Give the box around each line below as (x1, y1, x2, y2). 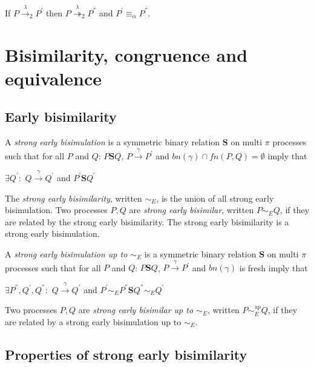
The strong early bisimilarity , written (5, 191, 142, 204)
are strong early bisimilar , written (129, 203, 254, 216)
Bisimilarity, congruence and (5, 42, 248, 67)
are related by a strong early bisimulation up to (5, 315, 182, 328)
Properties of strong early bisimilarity (5, 345, 247, 363)
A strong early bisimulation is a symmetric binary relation (5, 136, 220, 148)
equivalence (5, 65, 102, 90)
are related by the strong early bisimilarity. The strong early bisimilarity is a (5, 215, 289, 228)
